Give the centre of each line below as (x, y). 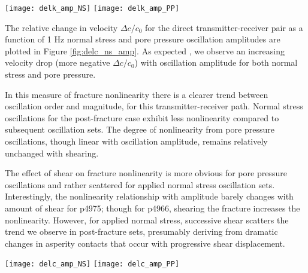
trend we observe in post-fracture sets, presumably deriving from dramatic (141, 231)
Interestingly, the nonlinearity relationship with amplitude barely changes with (149, 196)
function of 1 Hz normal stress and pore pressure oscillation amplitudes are (143, 39)
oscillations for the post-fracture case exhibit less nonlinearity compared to (142, 117)
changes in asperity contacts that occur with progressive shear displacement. (145, 243)
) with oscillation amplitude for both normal (216, 62)
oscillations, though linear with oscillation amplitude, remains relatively (136, 141)
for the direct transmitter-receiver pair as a (224, 27)
